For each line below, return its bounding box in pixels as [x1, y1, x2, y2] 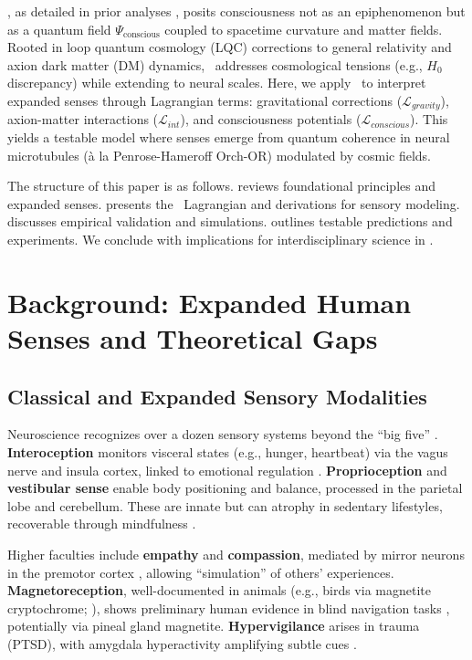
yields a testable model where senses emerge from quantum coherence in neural [7, 128, 450, 147]
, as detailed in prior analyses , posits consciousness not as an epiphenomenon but [7, 2, 466, 20]
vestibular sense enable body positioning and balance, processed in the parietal [7, 478, 463, 498]
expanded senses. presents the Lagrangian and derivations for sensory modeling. [7, 194, 460, 213]
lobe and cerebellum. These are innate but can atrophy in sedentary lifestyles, [7, 496, 443, 515]
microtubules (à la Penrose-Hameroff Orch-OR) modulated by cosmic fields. [7, 145, 431, 164]
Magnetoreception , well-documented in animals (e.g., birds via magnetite [7, 581, 431, 600]
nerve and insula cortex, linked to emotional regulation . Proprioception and [7, 460, 447, 479]
